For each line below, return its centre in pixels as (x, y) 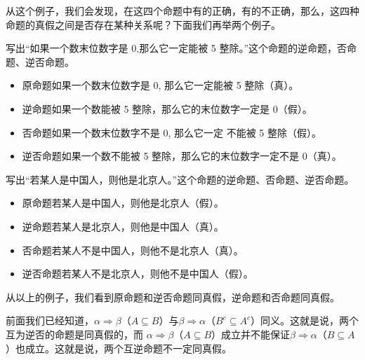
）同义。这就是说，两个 (304, 320)
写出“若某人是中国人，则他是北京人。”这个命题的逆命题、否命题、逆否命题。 (180, 179)
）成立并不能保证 (251, 334)
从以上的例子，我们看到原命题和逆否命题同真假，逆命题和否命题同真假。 (173, 297)
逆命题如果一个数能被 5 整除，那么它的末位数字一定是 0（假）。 (167, 108)
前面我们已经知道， (50, 320)
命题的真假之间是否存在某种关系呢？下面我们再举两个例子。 (143, 24)
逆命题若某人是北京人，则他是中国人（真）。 (123, 226)
